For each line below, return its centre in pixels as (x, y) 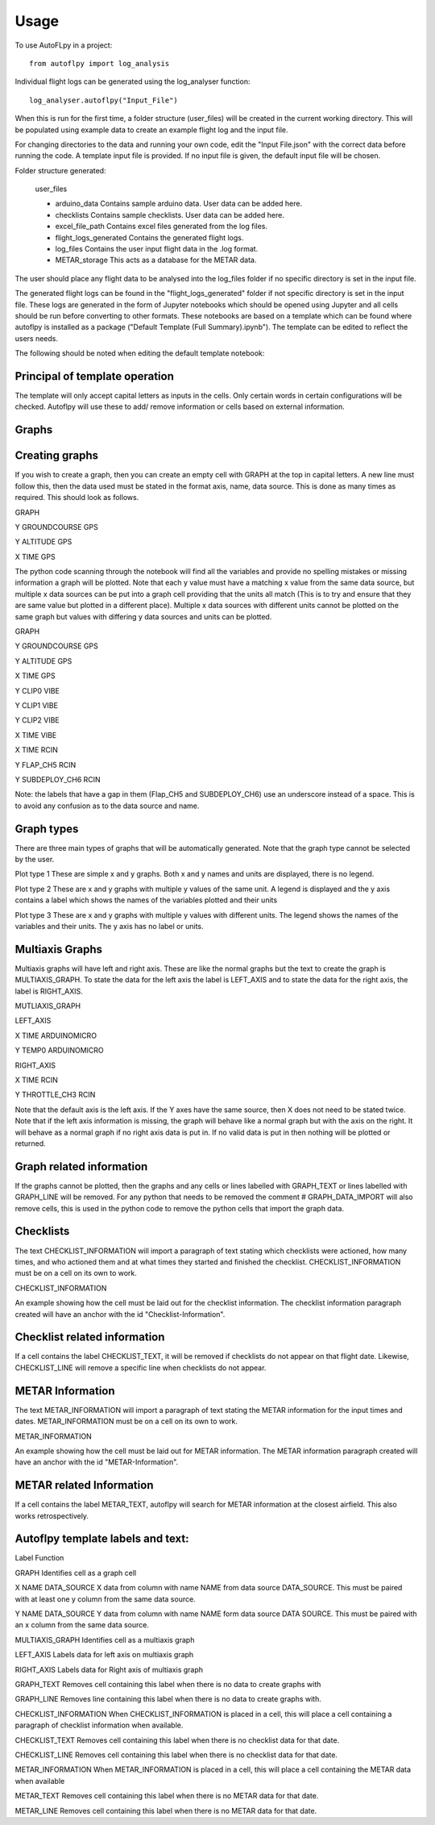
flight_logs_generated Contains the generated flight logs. (149, 237)
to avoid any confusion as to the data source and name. (107, 806)
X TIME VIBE (36, 735)
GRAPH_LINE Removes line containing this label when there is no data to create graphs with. (168, 1699)
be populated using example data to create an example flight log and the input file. (151, 130)
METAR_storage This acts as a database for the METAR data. (156, 260)
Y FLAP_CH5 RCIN (46, 765)
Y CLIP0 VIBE (37, 690)
